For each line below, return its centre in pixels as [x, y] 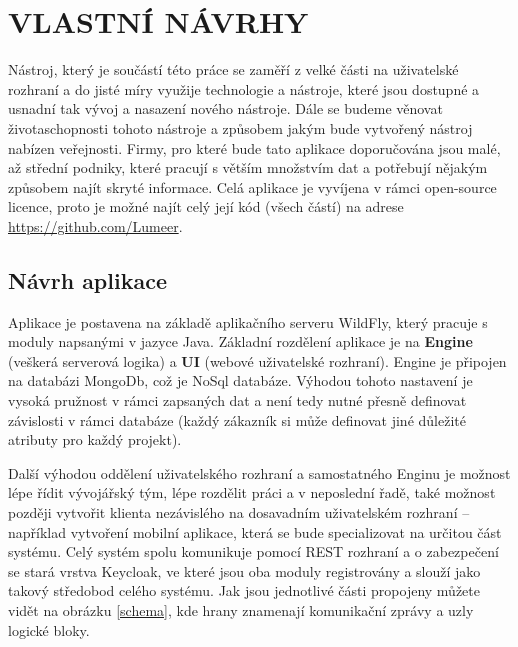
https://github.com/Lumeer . [95, 225]
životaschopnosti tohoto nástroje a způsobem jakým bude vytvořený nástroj [240, 127]
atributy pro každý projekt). [95, 439]
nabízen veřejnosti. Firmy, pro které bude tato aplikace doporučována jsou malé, [254, 147]
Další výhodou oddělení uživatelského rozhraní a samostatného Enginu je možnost [259, 472]
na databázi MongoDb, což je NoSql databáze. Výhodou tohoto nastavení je [240, 380]
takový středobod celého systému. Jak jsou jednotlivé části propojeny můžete [244, 590]
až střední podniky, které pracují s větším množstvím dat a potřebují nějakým [248, 167]
